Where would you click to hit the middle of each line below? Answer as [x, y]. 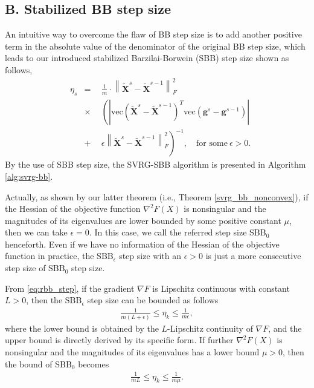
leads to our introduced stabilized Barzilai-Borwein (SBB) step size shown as [147, 58]
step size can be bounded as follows [153, 300]
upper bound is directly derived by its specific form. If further [119, 340]
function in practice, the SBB [59, 256]
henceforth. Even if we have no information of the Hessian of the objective [142, 244]
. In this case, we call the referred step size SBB [178, 232]
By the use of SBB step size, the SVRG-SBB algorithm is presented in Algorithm [155, 164]
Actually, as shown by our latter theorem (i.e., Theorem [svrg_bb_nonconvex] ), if [157, 196]
